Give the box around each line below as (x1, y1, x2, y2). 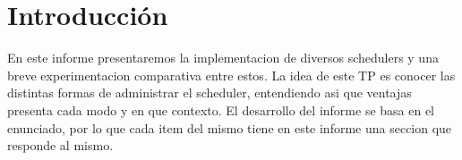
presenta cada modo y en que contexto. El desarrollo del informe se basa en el (7, 100, 435, 119)
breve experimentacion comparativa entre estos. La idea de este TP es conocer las (7, 65, 456, 84)
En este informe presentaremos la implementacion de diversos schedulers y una (7, 48, 439, 67)
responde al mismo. (7, 136, 114, 155)
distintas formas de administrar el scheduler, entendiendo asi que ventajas (7, 83, 412, 102)
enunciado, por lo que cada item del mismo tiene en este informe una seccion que (7, 118, 452, 137)
